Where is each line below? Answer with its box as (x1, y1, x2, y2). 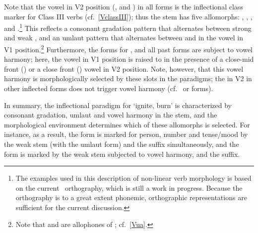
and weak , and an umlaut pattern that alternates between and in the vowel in (4, 32, 243, 43)
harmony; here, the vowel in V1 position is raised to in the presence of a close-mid (4, 54, 254, 64)
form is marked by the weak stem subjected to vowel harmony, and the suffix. (4, 148, 240, 159)
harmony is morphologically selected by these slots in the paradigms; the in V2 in (4, 73, 252, 84)
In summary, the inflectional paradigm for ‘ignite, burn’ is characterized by (4, 100, 232, 110)
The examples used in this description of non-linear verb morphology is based (15, 173, 252, 183)
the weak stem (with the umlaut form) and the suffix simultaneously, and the (4, 139, 239, 149)
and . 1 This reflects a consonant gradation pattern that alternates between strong (4, 21, 252, 33)
